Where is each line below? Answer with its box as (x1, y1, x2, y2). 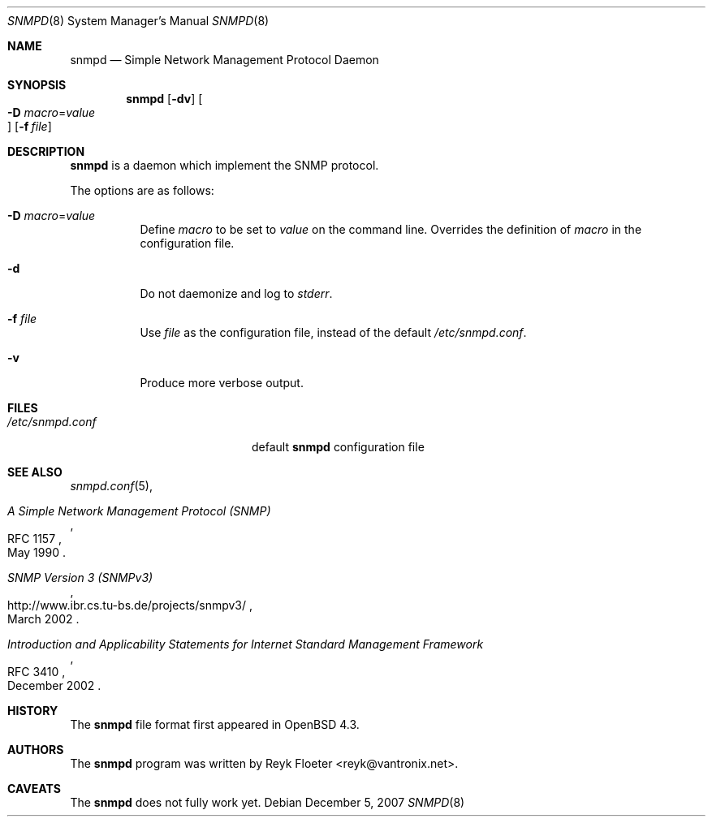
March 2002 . (7, 612, 80, 626)
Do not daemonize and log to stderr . (140, 287, 333, 300)
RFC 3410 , (7, 665, 66, 679)
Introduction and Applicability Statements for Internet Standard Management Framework (7, 637, 484, 651)
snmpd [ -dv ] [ (126, 92, 203, 106)
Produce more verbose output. (140, 376, 304, 390)
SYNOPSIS (7, 78, 67, 92)
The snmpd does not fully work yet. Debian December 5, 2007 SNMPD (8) (70, 795, 465, 809)
